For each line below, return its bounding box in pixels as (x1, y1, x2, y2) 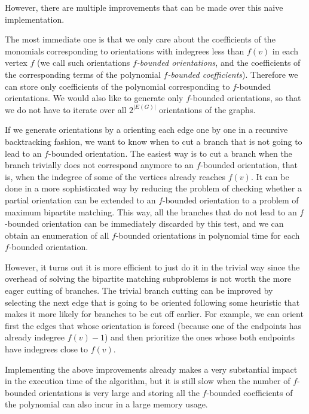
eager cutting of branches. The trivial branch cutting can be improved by (5, 284, 273, 297)
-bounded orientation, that (200, 159, 298, 171)
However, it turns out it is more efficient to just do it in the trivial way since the (5, 260, 300, 273)
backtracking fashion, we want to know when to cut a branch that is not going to (5, 135, 302, 147)
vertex (5, 56, 27, 69)
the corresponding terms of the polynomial (5, 68, 161, 80)
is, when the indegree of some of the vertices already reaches (5, 170, 226, 182)
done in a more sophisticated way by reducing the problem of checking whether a (5, 182, 302, 194)
